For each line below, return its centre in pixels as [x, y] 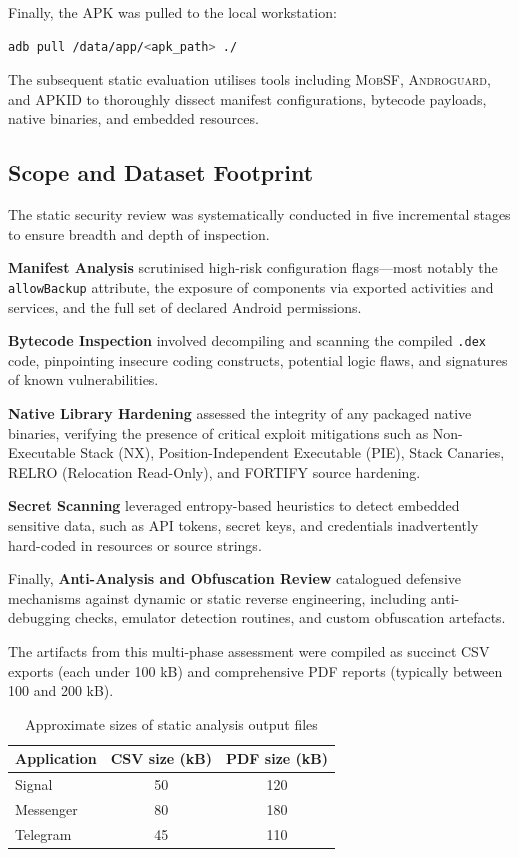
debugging [39, 617]
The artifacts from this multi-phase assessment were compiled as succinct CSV [249, 650]
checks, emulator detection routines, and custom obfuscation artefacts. [290, 617]
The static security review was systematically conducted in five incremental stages [259, 214]
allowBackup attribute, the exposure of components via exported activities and [251, 286]
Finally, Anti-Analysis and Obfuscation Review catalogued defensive [234, 578]
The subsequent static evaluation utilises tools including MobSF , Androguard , [249, 79]
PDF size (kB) [277, 758]
